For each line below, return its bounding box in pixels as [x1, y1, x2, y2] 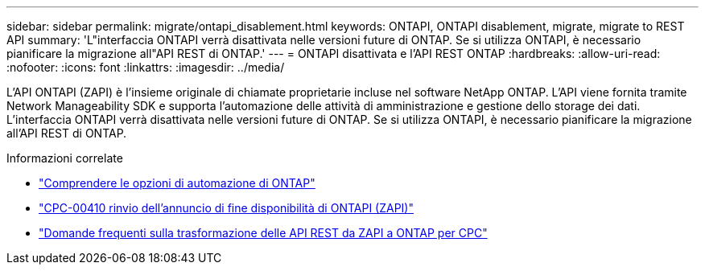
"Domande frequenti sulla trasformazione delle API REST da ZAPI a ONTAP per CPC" [39, 226, 488, 240]
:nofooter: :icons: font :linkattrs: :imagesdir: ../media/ [6, 60, 285, 74]
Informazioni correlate [6, 151, 123, 165]
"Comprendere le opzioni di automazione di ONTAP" [39, 176, 315, 190]
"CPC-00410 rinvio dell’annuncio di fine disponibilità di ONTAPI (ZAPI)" [39, 201, 414, 215]
